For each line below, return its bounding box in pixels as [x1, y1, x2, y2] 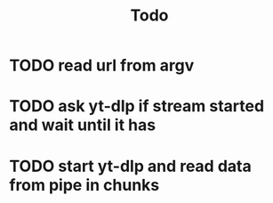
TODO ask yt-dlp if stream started [9, 96, 265, 117]
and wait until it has [9, 115, 157, 135]
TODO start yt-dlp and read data [9, 156, 252, 176]
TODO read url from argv [9, 55, 195, 76]
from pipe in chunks [9, 175, 160, 195]
